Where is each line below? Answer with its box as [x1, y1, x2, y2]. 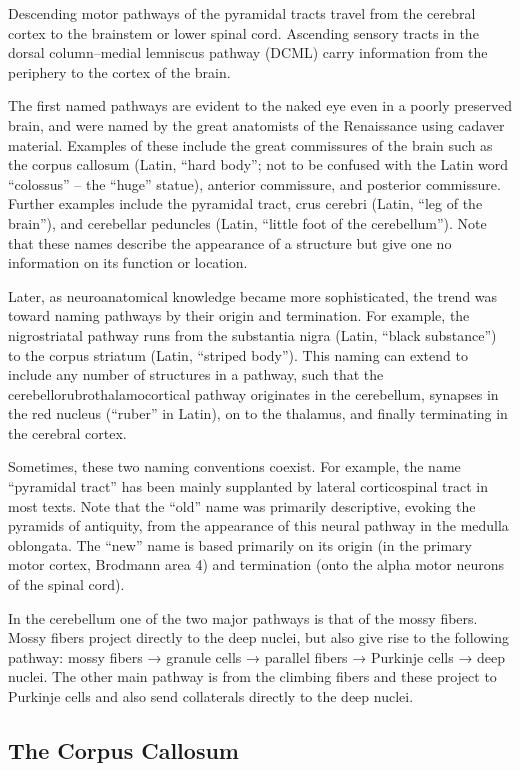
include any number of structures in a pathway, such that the [8, 364, 384, 385]
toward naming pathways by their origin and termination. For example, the [8, 305, 470, 326]
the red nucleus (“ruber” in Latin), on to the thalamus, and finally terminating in [8, 403, 508, 424]
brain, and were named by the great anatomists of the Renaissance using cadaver [8, 114, 505, 135]
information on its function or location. [8, 252, 248, 273]
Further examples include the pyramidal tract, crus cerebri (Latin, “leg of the [8, 193, 483, 214]
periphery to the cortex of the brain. [8, 61, 231, 82]
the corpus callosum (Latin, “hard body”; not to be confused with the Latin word [8, 154, 509, 175]
